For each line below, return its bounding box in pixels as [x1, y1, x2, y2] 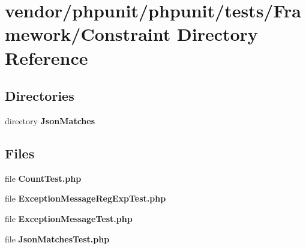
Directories [5, 86, 74, 105]
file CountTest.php [5, 172, 82, 184]
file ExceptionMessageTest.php [5, 212, 133, 224]
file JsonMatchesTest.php [5, 232, 110, 245]
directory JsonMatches [5, 114, 95, 127]
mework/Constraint [5, 22, 171, 46]
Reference [5, 45, 88, 70]
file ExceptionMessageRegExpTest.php [5, 192, 166, 205]
